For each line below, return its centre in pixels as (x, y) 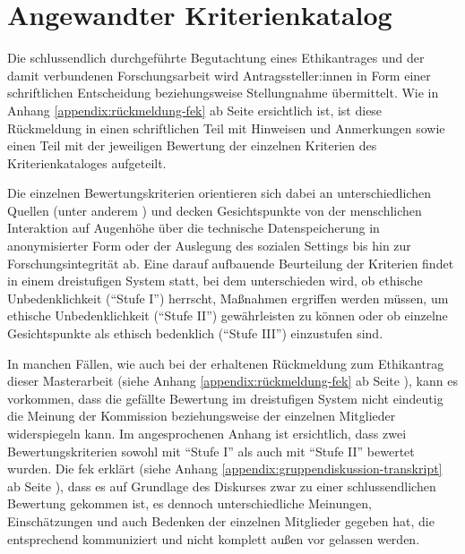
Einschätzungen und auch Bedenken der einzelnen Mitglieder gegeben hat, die (221, 520)
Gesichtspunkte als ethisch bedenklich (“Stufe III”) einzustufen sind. (195, 333)
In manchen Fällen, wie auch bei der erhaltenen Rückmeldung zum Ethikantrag (226, 363)
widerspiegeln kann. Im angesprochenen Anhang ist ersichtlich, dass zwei (207, 433)
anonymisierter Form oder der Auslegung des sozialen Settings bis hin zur (209, 246)
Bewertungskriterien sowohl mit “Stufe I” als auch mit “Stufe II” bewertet (211, 451)
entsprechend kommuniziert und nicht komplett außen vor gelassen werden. (214, 538)
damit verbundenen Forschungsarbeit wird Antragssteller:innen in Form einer (219, 75)
